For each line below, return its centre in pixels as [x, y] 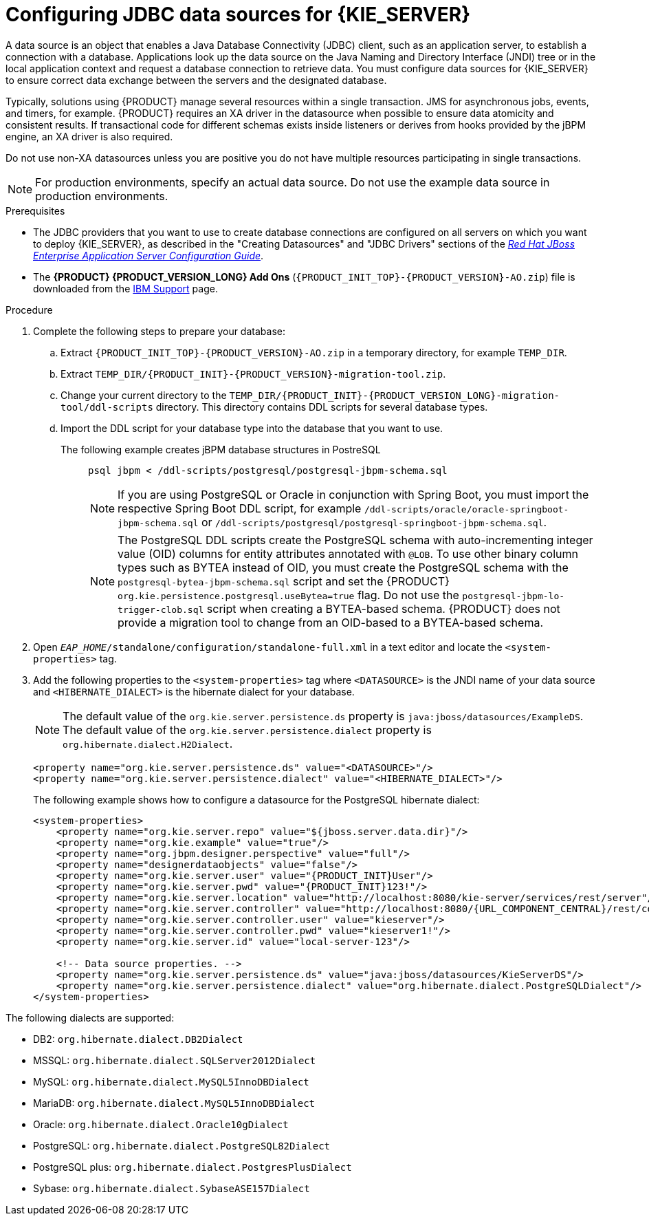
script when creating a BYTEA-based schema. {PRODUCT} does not [383, 608]
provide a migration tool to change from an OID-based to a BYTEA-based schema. [330, 622]
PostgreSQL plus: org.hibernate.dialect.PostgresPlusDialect [192, 1167]
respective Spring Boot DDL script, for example [240, 508]
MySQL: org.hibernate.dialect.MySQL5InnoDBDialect [171, 1081]
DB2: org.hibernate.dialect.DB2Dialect [138, 1039]
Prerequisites [35, 210]
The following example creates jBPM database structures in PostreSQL [221, 449]
